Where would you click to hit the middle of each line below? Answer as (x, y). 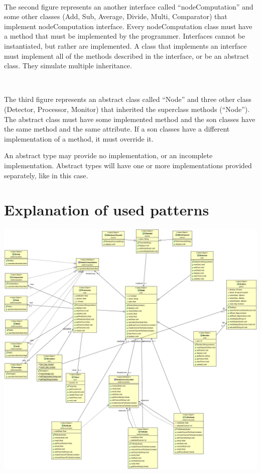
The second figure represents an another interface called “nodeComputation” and (129, 6)
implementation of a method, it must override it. (79, 138)
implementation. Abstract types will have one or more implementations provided (128, 165)
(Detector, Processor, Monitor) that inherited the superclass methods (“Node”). (127, 109)
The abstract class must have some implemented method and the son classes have (130, 119)
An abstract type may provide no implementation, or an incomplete (108, 155)
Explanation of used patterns (107, 210)
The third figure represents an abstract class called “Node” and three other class (128, 99)
